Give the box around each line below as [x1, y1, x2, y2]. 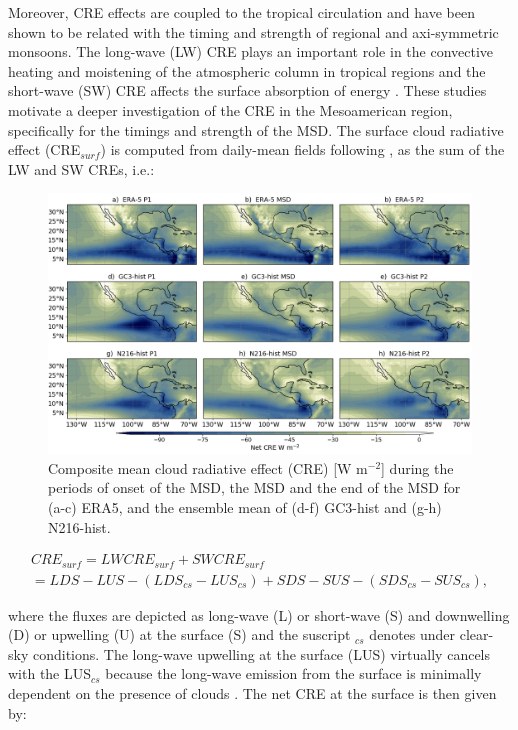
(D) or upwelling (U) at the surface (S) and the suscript [8, 624, 351, 645]
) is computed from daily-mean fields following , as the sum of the [100, 139, 505, 160]
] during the [381, 457, 454, 478]
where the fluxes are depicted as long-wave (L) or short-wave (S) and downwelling [8, 604, 510, 625]
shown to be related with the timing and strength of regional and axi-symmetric [8, 21, 499, 42]
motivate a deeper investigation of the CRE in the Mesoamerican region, [8, 99, 453, 120]
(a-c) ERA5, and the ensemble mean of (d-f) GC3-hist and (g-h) [48, 496, 442, 517]
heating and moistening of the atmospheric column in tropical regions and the [8, 60, 486, 81]
